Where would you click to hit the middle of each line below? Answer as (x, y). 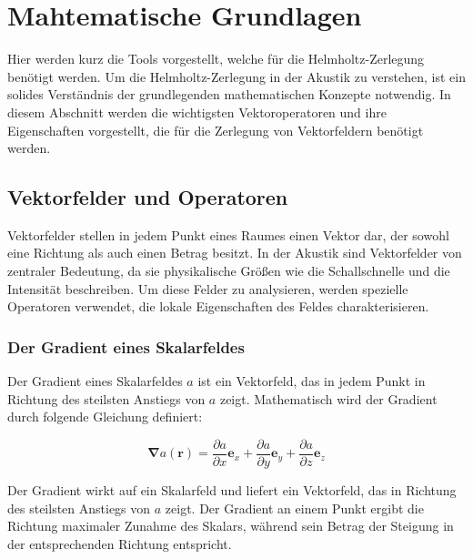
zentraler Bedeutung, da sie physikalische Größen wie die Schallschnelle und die (229, 271)
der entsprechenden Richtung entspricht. (120, 543)
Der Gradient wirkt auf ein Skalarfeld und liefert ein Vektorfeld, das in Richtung (232, 489)
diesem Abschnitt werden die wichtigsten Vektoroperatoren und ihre (197, 112)
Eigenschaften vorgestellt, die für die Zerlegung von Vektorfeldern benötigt (216, 130)
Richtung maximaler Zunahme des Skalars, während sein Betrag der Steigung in (231, 526)
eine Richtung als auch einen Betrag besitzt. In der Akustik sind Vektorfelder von (235, 253)
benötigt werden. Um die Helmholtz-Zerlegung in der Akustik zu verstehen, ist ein (236, 76)
